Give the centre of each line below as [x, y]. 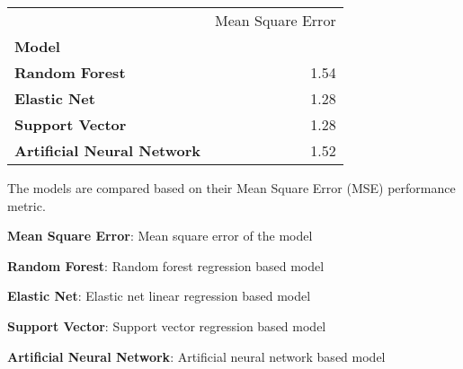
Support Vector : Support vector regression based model [167, 325]
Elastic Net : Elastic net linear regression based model [159, 296]
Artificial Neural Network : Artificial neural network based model [196, 356]
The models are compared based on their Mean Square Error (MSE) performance [231, 188]
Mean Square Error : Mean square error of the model [160, 236]
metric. [27, 205]
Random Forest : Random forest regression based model [166, 265]
